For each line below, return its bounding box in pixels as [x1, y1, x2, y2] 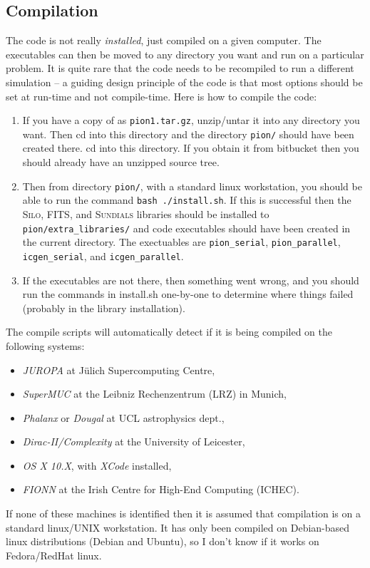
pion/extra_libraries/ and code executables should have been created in [22, 220, 351, 235]
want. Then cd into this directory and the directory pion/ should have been [22, 126, 354, 141]
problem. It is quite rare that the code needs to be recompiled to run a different [6, 61, 354, 76]
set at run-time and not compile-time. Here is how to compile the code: [6, 88, 317, 103]
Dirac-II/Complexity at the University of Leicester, [22, 434, 245, 449]
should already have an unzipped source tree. [22, 155, 220, 170]
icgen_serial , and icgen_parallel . [22, 248, 184, 263]
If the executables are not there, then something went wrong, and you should [22, 272, 359, 287]
